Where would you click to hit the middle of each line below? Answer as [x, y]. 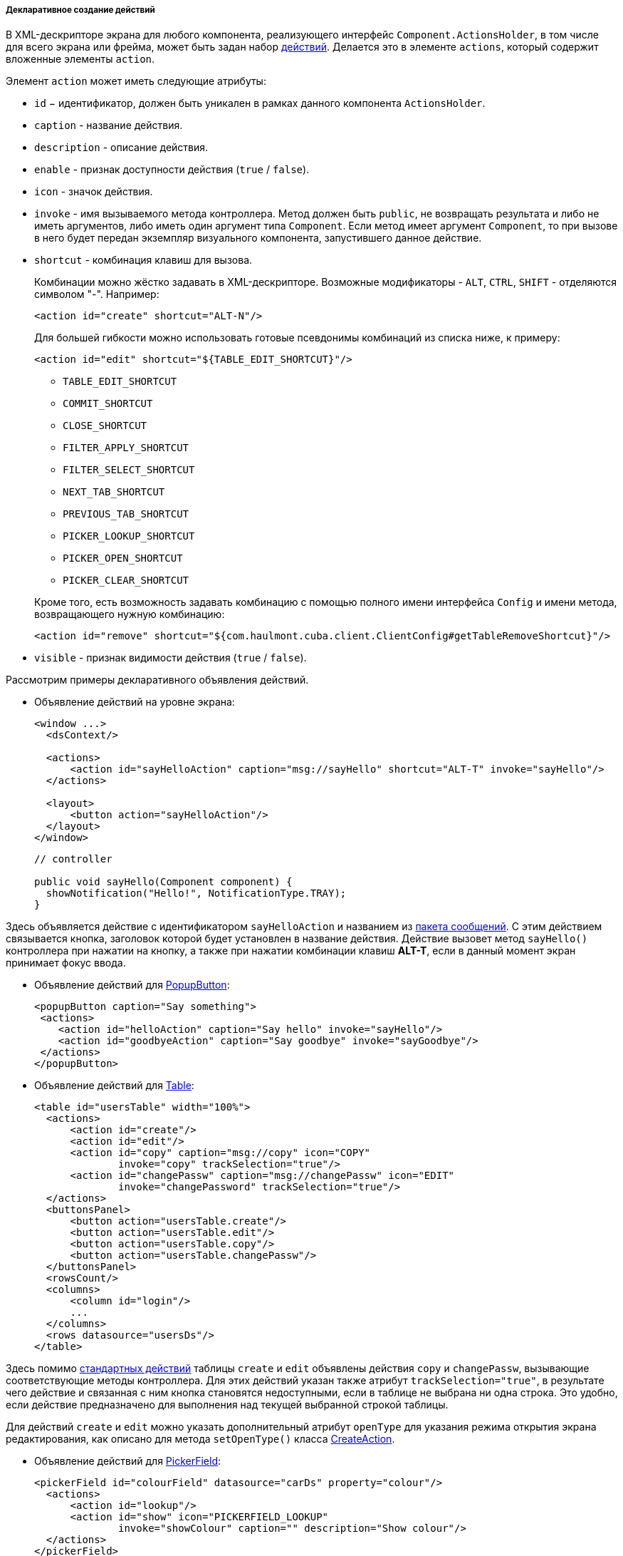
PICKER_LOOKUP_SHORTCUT [129, 536]
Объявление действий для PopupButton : [132, 985]
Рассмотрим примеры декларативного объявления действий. [157, 680]
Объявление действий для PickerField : [128, 1461]
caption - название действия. [109, 125]
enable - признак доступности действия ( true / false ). [172, 170]
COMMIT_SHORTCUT [108, 404]
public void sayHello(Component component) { [163, 882]
